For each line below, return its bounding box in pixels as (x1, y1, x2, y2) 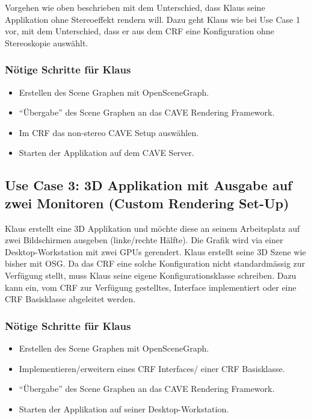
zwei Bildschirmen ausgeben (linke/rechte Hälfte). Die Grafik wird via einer (5, 234, 283, 246)
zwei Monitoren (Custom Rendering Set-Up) (5, 193, 289, 212)
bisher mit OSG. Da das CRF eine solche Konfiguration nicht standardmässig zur (5, 257, 306, 270)
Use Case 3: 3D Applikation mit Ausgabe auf (5, 176, 292, 194)
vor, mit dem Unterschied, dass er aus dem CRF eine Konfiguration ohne (5, 25, 274, 37)
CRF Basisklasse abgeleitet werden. (5, 293, 136, 305)
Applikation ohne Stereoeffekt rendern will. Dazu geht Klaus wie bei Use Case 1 (5, 13, 300, 25)
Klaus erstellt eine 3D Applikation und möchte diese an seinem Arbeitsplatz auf (5, 222, 300, 234)
